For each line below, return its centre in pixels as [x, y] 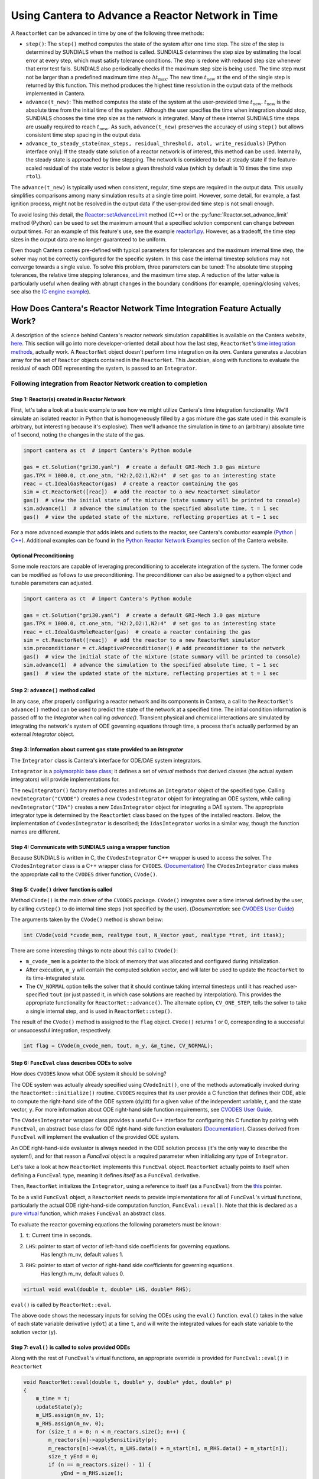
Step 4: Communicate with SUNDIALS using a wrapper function [90, 847]
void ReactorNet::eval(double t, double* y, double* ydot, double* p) [128, 1382]
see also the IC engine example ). [51, 292]
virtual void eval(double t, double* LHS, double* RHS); [108, 1289]
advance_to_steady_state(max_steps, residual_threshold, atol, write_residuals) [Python [156, 143]
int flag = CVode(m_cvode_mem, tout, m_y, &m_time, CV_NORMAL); [118, 1046]
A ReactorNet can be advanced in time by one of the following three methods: [108, 33]
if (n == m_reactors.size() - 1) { [100, 1465]
